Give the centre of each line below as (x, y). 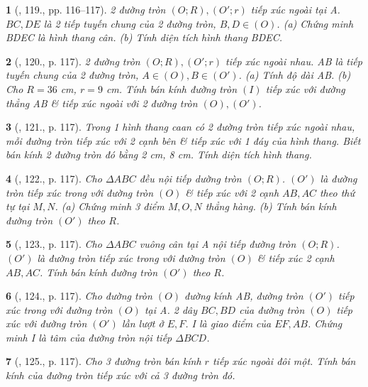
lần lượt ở (143, 323)
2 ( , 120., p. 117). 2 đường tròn (73, 61)
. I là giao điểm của (228, 323)
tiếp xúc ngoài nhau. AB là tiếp (294, 61)
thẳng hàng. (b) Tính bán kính (271, 206)
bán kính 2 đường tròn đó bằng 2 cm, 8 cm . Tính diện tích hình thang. (159, 154)
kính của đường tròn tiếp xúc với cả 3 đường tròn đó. (121, 375)
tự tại (18, 206)
